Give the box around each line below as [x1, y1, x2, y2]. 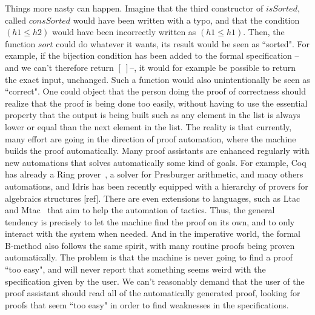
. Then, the [243, 25, 285, 38]
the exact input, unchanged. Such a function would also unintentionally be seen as [5, 73, 310, 85]
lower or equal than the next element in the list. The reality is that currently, [5, 120, 292, 133]
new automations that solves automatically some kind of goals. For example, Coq [5, 156, 307, 168]
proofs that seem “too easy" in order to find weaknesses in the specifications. [5, 298, 289, 311]
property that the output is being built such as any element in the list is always [5, 108, 300, 121]
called [5, 13, 26, 26]
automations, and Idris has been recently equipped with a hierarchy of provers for [5, 179, 308, 192]
